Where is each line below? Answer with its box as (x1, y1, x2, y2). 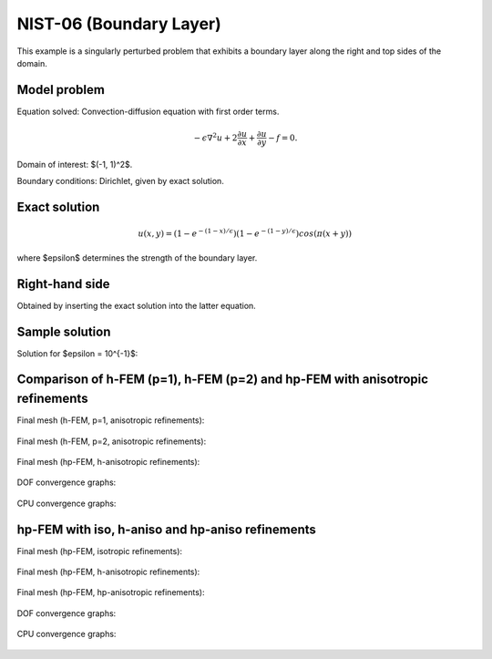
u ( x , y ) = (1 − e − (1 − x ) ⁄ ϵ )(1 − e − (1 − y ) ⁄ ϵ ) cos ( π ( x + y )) (138, 227, 353, 239)
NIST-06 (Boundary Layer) (16, 14, 222, 34)
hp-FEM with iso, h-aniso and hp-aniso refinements (16, 521, 316, 537)
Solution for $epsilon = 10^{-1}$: (16, 347, 138, 359)
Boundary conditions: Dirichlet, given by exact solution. (16, 176, 225, 187)
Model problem (16, 82, 105, 98)
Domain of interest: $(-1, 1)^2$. (16, 159, 133, 170)
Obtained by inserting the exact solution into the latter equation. (16, 300, 257, 311)
